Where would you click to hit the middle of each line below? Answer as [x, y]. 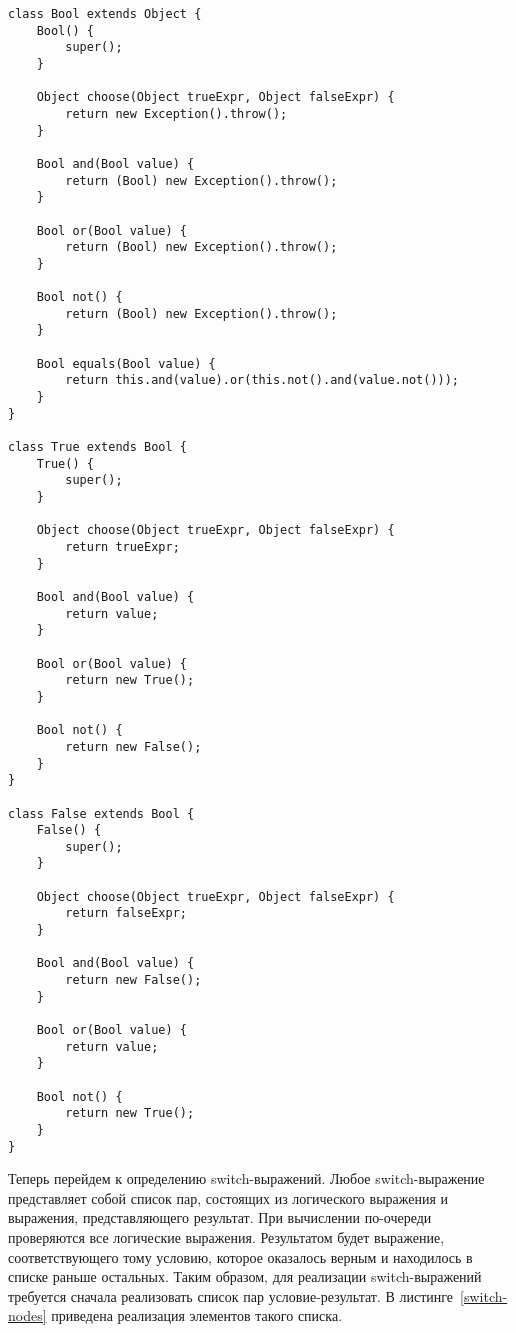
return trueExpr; [122, 547]
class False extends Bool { [101, 813]
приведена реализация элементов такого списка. [197, 1315]
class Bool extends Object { [105, 14]
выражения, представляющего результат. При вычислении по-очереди [220, 1217]
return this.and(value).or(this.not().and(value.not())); [262, 380]
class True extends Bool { [97, 447]
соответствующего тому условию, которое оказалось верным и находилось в [240, 1256]
